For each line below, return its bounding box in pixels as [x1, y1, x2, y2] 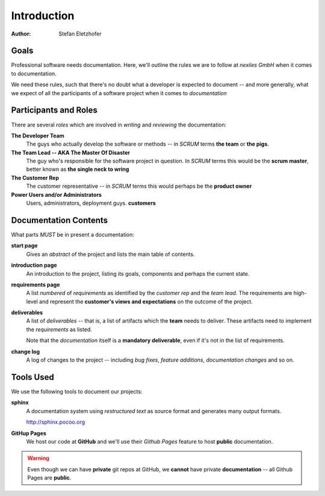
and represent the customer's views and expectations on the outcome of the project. [39, 298, 253, 305]
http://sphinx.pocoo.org [26, 418, 85, 426]
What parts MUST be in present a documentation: [11, 231, 135, 238]
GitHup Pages [11, 429, 46, 436]
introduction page [11, 262, 57, 269]
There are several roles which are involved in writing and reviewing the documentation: [11, 121, 227, 128]
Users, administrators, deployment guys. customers [26, 199, 156, 207]
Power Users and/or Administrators [11, 191, 102, 198]
